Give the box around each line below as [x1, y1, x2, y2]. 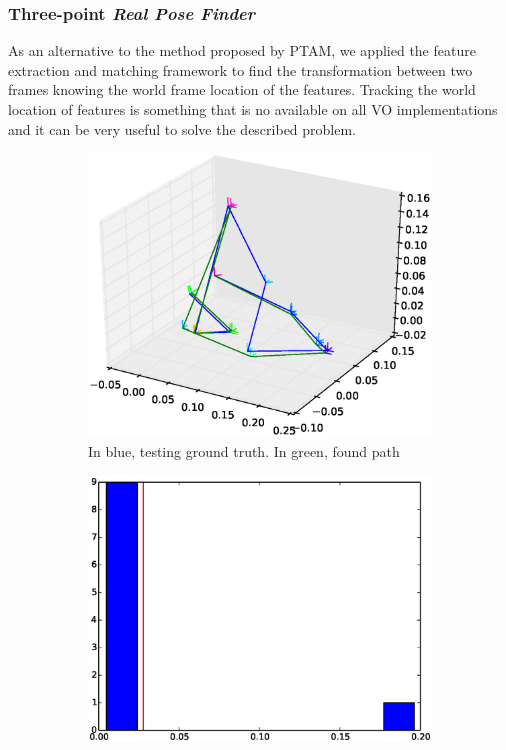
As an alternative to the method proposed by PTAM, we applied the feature [8, 40, 476, 61]
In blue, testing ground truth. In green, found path [88, 440, 400, 461]
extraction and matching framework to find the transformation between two [8, 59, 473, 80]
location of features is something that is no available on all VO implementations [8, 99, 498, 119]
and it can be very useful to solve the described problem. [8, 118, 357, 139]
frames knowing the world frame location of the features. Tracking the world [8, 79, 476, 100]
